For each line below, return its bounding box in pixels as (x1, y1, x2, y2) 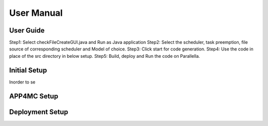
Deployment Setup (9, 108, 68, 116)
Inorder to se (9, 79, 36, 85)
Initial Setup (9, 66, 47, 74)
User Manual (9, 7, 63, 18)
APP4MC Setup (9, 92, 59, 100)
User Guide (9, 26, 45, 35)
